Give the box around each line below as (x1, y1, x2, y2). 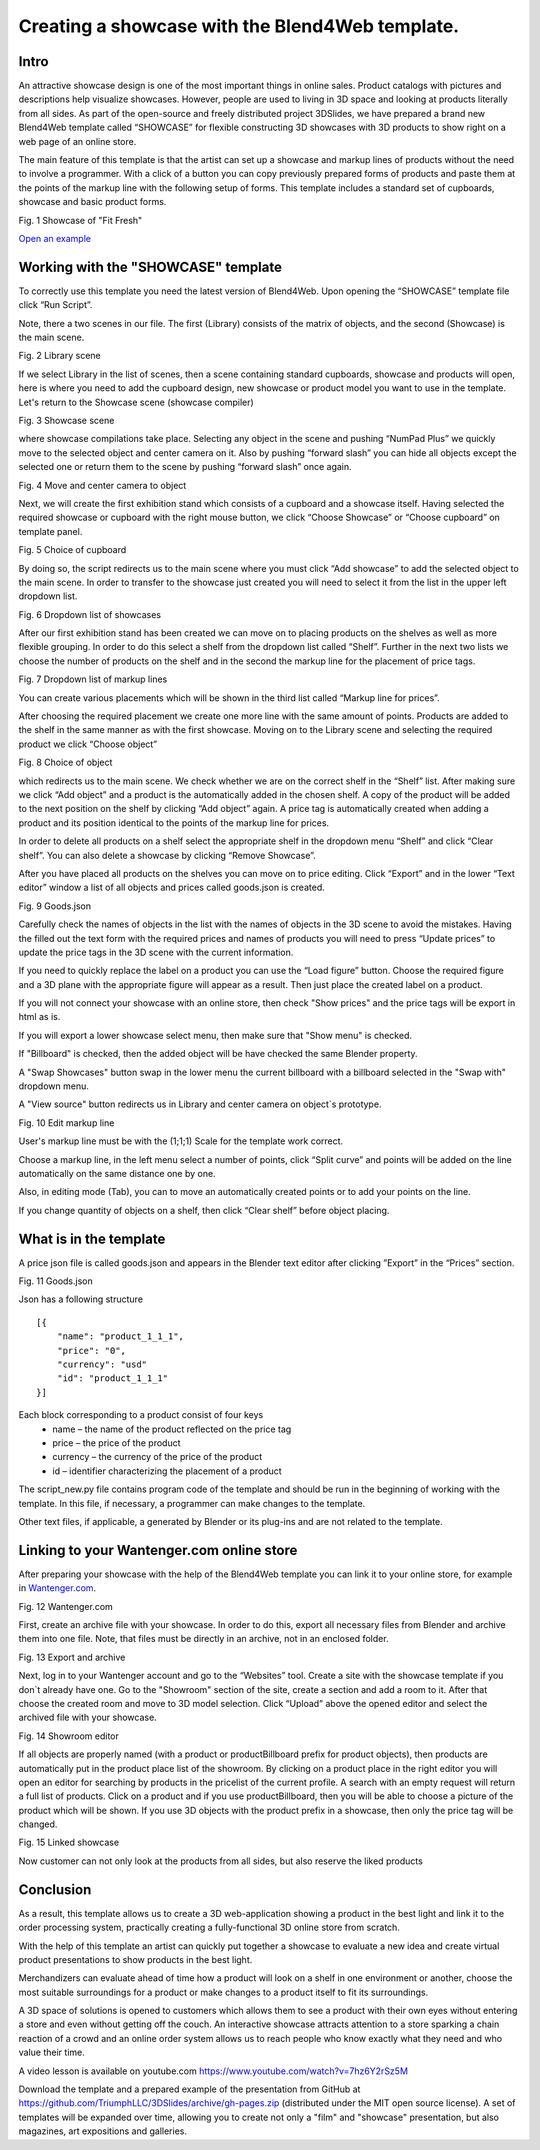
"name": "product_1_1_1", (56, 1331, 185, 1342)
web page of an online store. (18, 135, 137, 147)
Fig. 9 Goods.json (18, 900, 92, 912)
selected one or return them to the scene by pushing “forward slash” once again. (18, 461, 352, 473)
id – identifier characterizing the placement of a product (52, 1465, 282, 1477)
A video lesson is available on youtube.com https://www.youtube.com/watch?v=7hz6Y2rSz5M (18, 2065, 409, 2077)
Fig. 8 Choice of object (18, 756, 113, 769)
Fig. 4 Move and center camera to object (18, 479, 187, 491)
